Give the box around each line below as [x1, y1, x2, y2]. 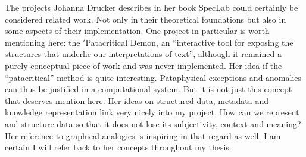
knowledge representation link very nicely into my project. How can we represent [5, 106, 299, 118]
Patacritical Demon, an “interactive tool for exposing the [85, 36, 293, 48]
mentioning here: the [5, 36, 80, 48]
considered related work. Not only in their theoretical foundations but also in [5, 12, 286, 25]
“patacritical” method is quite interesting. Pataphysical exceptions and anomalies [5, 71, 302, 83]
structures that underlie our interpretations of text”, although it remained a [5, 48, 282, 60]
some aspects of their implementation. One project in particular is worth [5, 24, 270, 37]
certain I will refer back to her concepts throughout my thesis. [5, 141, 232, 153]
